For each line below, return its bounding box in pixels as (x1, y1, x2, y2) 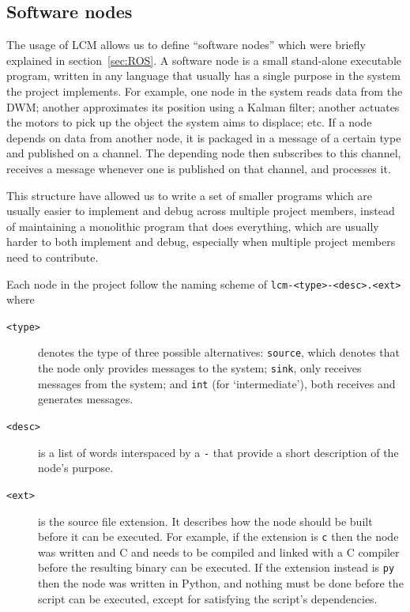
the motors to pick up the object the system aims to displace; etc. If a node (6, 114, 372, 130)
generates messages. (38, 391, 134, 407)
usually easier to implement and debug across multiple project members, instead (6, 202, 395, 219)
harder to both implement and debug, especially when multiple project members (6, 233, 396, 250)
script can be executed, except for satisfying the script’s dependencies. (38, 590, 378, 606)
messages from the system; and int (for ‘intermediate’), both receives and (38, 375, 396, 391)
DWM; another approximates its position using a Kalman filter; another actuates (6, 98, 400, 115)
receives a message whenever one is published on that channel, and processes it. (6, 160, 391, 176)
